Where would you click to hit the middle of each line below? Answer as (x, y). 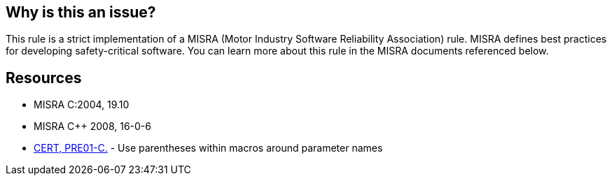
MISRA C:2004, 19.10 (82, 105)
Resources (44, 78)
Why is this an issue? (81, 12)
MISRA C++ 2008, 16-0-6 (92, 126)
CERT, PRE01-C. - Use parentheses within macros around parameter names (208, 148)
